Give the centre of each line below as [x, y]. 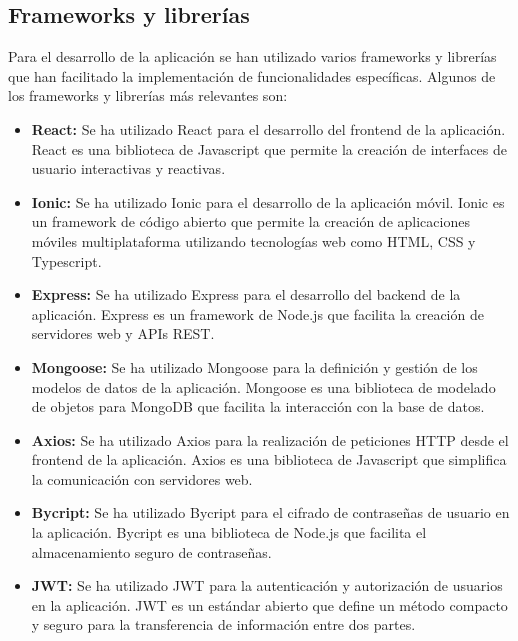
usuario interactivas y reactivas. [128, 168]
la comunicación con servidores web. [142, 478]
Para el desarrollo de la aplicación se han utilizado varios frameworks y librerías [252, 56]
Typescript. [66, 260]
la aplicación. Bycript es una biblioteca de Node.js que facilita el [229, 532]
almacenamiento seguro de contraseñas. [151, 551]
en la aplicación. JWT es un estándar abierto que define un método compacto [269, 604]
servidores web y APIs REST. [123, 333]
